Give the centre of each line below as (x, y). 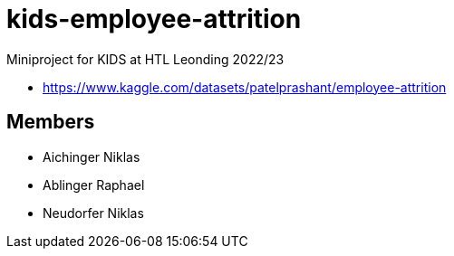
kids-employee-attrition (154, 19)
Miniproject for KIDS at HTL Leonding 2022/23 (145, 59)
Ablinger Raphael (94, 185)
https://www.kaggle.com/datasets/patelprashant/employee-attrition (245, 87)
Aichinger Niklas (92, 156)
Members (51, 122)
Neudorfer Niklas (93, 213)
